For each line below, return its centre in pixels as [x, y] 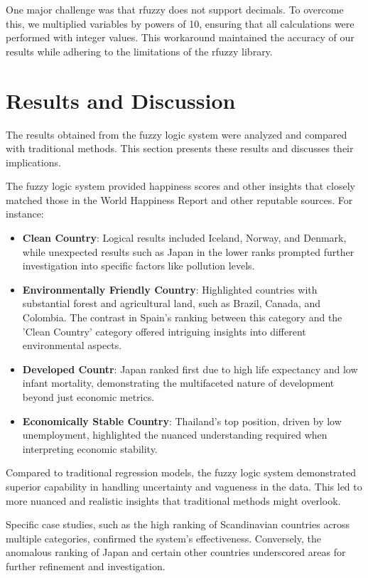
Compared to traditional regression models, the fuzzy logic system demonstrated [181, 472]
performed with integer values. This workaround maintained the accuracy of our [180, 37]
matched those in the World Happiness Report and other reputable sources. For [179, 199]
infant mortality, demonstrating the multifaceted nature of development [178, 383]
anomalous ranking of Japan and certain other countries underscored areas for [176, 552]
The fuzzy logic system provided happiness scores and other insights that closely [180, 186]
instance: [25, 214]
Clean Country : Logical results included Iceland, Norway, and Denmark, [184, 238]
